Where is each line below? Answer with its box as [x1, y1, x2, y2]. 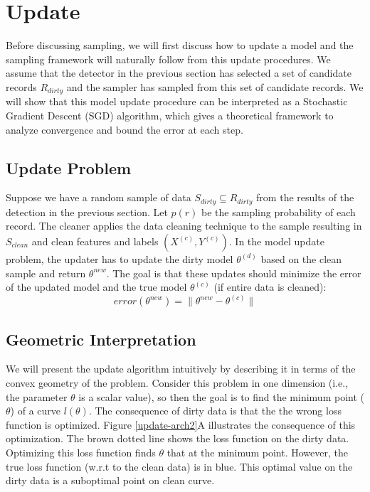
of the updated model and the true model [6, 279, 187, 294]
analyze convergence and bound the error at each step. [6, 122, 243, 137]
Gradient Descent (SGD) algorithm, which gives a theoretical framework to [6, 107, 334, 122]
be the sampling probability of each [201, 204, 356, 219]
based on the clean [260, 251, 342, 266]
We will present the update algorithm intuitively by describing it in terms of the [6, 361, 356, 376]
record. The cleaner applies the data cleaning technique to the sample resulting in [6, 218, 362, 233]
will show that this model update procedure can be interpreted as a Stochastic [6, 94, 348, 109]
